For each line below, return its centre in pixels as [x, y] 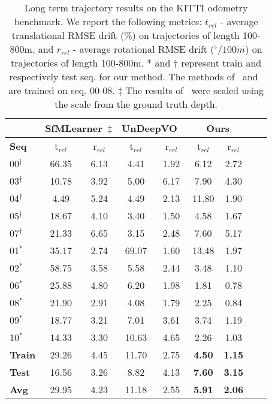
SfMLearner [74, 128]
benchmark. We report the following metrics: [108, 21]
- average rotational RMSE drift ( [143, 49]
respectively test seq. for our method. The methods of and [134, 76]
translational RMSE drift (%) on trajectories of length [126, 35]
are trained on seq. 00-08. [62, 90]
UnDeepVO [149, 128]
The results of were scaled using [195, 90]
